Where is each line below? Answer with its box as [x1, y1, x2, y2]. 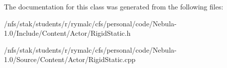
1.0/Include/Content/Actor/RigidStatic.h [4, 28, 131, 38]
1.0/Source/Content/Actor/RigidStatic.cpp [4, 54, 135, 65]
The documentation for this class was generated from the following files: [4, 1, 224, 11]
